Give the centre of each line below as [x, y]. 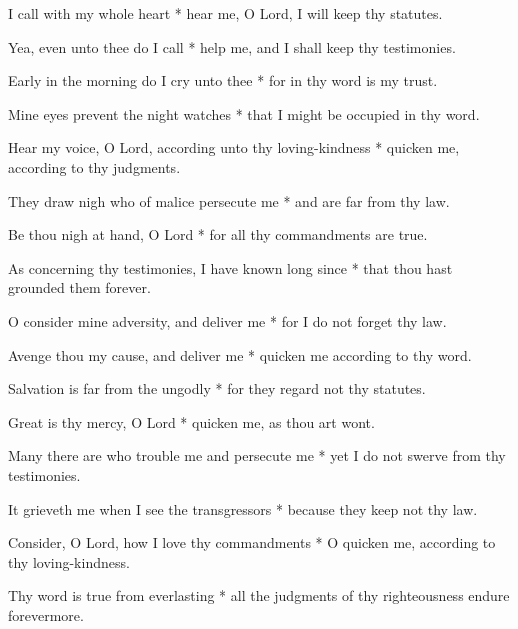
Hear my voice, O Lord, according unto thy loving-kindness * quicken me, [234, 147]
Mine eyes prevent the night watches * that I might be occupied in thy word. [244, 113]
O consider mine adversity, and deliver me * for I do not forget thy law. [227, 320]
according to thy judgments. [94, 166]
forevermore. [46, 614]
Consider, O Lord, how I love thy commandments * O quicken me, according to [252, 542]
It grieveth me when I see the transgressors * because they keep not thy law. [243, 508]
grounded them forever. [79, 287]
